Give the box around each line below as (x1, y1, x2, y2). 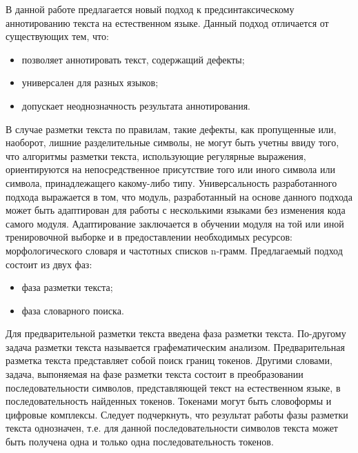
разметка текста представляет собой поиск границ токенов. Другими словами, (6, 353, 332, 368)
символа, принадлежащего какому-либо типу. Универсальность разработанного (6, 175, 337, 190)
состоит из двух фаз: (6, 256, 92, 271)
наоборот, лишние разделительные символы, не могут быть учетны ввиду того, (6, 135, 339, 150)
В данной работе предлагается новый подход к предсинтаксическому (6, 2, 295, 16)
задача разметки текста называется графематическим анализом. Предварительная (6, 339, 345, 354)
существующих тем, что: (6, 29, 109, 43)
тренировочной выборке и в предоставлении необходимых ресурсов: (6, 230, 292, 244)
